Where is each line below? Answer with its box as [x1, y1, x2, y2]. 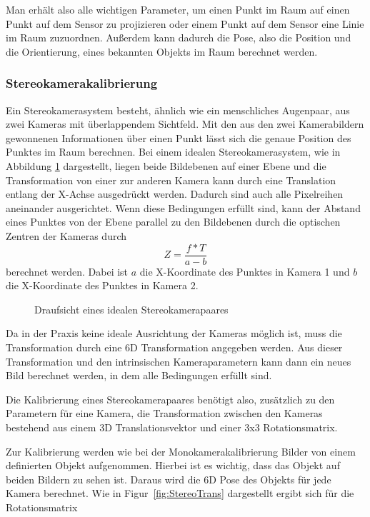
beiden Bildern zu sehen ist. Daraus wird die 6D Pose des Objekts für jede [6, 471, 331, 486]
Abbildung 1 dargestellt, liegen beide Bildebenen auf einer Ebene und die [6, 158, 326, 173]
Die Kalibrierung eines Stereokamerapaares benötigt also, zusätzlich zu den [6, 391, 335, 406]
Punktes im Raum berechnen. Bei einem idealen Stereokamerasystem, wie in [6, 144, 341, 159]
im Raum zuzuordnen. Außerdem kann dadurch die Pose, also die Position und [6, 30, 351, 45]
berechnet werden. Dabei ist [6, 263, 129, 278]
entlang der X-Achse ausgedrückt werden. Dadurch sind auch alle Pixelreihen [6, 186, 344, 201]
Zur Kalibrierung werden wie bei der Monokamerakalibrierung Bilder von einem [6, 443, 356, 458]
